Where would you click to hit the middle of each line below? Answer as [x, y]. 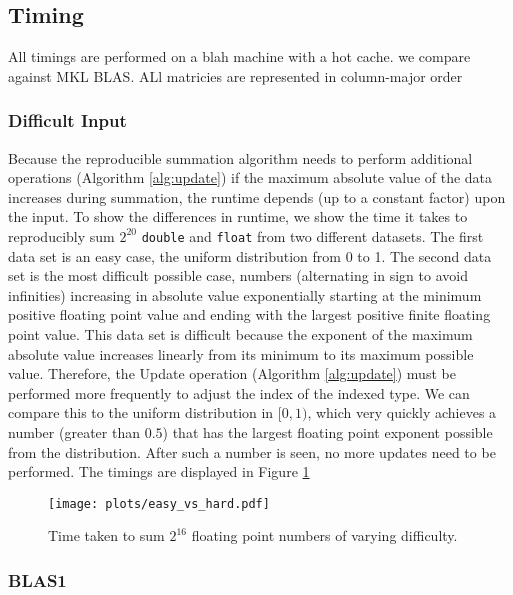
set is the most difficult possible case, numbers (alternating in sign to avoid [238, 275]
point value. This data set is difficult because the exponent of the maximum [240, 334]
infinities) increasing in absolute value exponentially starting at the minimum [245, 294]
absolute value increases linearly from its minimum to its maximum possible [241, 353]
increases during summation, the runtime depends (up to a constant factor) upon [257, 196]
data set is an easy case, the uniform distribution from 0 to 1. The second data [250, 255]
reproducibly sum [61, 235]
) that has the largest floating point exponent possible [327, 431]
